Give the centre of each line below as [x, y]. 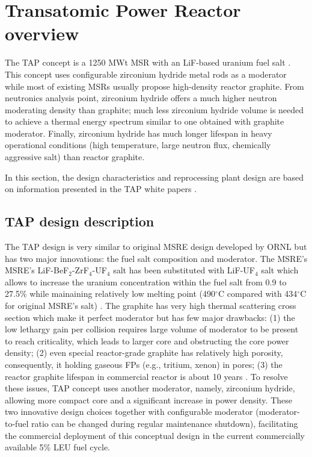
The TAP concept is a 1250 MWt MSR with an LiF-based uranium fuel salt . [148, 62]
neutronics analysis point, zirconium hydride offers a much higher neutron [141, 98]
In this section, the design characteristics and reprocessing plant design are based [154, 177]
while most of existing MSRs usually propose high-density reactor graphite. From [154, 86]
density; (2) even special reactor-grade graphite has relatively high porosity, [144, 353]
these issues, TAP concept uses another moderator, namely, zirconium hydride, [150, 388]
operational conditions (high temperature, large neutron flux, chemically [138, 145]
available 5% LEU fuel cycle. [58, 447]
